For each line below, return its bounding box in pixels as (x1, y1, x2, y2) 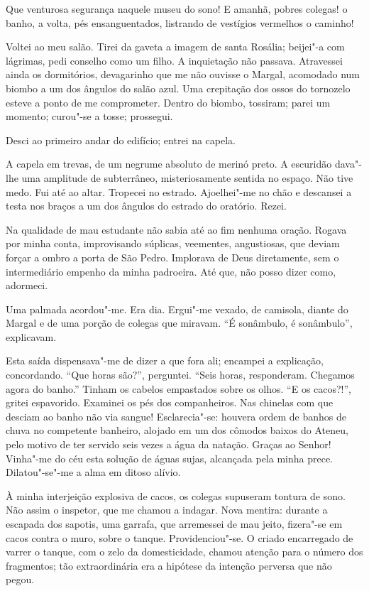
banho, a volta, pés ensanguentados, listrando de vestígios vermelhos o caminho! (6, 15, 354, 30)
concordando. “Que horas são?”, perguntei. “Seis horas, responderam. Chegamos (6, 367, 355, 382)
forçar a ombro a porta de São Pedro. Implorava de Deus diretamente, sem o (6, 249, 339, 264)
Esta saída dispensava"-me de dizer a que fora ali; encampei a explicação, (6, 353, 324, 368)
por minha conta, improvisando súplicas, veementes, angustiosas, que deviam (6, 236, 340, 251)
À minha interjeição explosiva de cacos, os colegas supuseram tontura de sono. (6, 488, 346, 503)
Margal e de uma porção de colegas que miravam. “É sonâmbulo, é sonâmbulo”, (6, 315, 353, 330)
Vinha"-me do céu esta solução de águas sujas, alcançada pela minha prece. (6, 450, 334, 465)
